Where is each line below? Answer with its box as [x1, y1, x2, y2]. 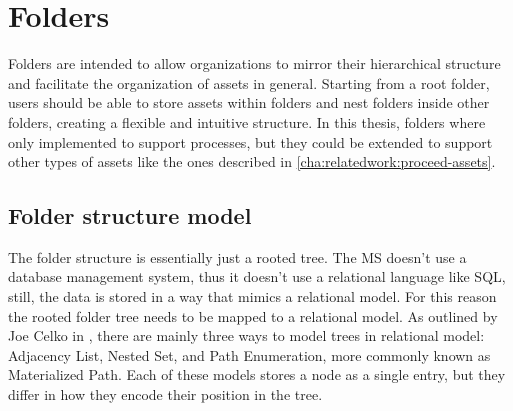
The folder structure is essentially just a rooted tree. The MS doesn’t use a [8, 246, 467, 267]
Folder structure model [8, 200, 252, 231]
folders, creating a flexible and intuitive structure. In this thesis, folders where [8, 111, 486, 132]
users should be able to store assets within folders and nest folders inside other [8, 92, 490, 113]
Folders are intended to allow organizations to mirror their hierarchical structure [8, 53, 501, 74]
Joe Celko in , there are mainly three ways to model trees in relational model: [8, 325, 485, 346]
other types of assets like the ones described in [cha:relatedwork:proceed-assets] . [8, 151, 496, 172]
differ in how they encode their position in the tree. [8, 384, 323, 405]
